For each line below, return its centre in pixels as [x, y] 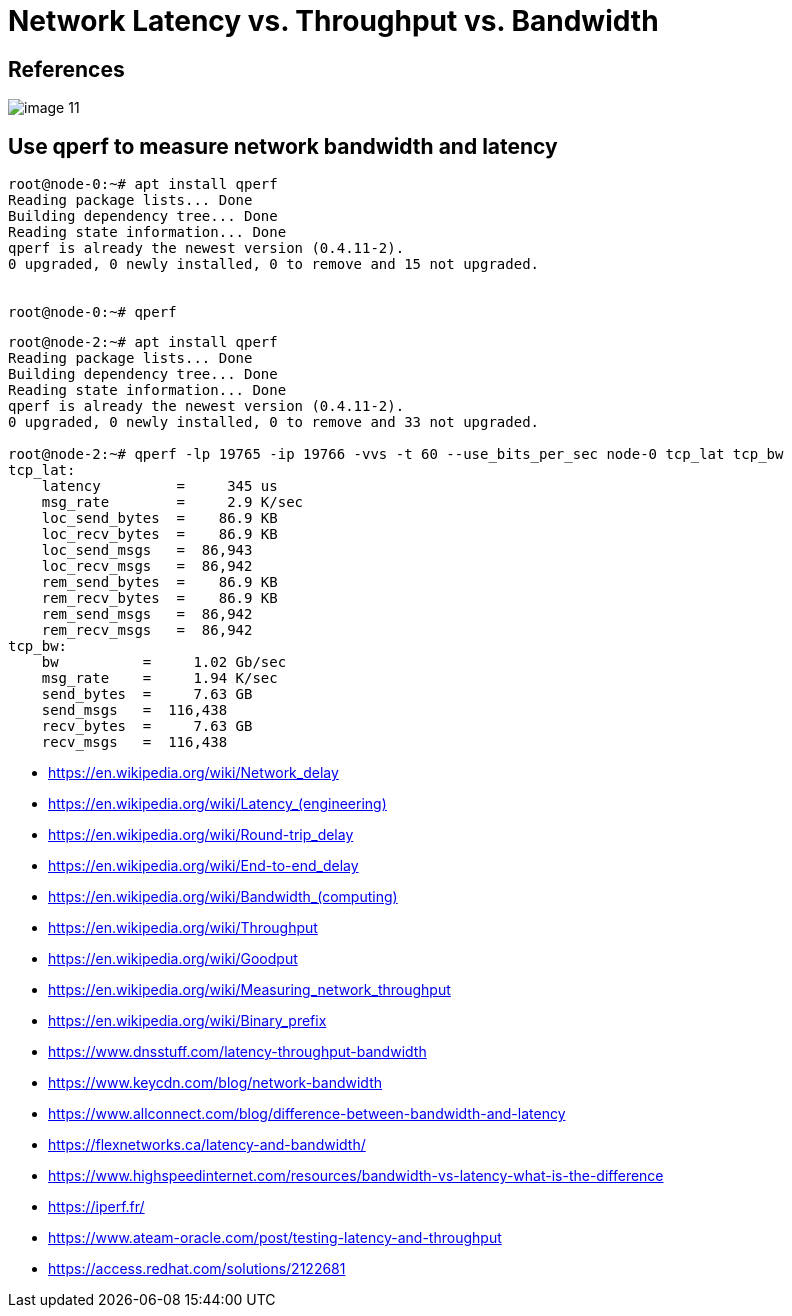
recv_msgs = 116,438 [134, 742]
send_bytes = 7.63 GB [147, 694]
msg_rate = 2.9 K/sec [172, 502]
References [66, 69]
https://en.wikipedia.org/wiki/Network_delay [193, 773]
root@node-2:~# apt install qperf [143, 342]
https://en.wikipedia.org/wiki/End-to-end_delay [203, 866]
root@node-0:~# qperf [92, 312]
